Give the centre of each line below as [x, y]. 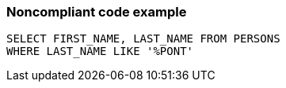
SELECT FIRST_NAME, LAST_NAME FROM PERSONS [143, 39]
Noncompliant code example [97, 12]
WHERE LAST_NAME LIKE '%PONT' [100, 51]
